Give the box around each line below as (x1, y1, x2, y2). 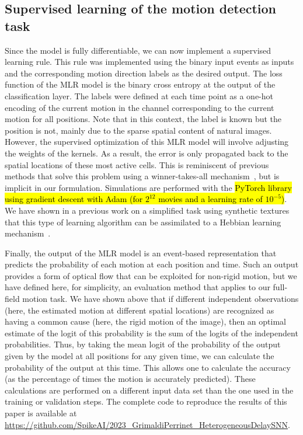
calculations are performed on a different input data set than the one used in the (5, 384, 294, 396)
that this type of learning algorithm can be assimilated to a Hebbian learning (5, 215, 281, 228)
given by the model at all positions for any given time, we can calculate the (5, 350, 274, 362)
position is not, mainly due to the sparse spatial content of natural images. (5, 124, 272, 136)
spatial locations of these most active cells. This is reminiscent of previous (5, 158, 269, 170)
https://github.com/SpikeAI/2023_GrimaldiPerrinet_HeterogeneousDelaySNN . (5, 418, 290, 430)
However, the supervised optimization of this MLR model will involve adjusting (5, 135, 289, 148)
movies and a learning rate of (158, 193, 263, 205)
